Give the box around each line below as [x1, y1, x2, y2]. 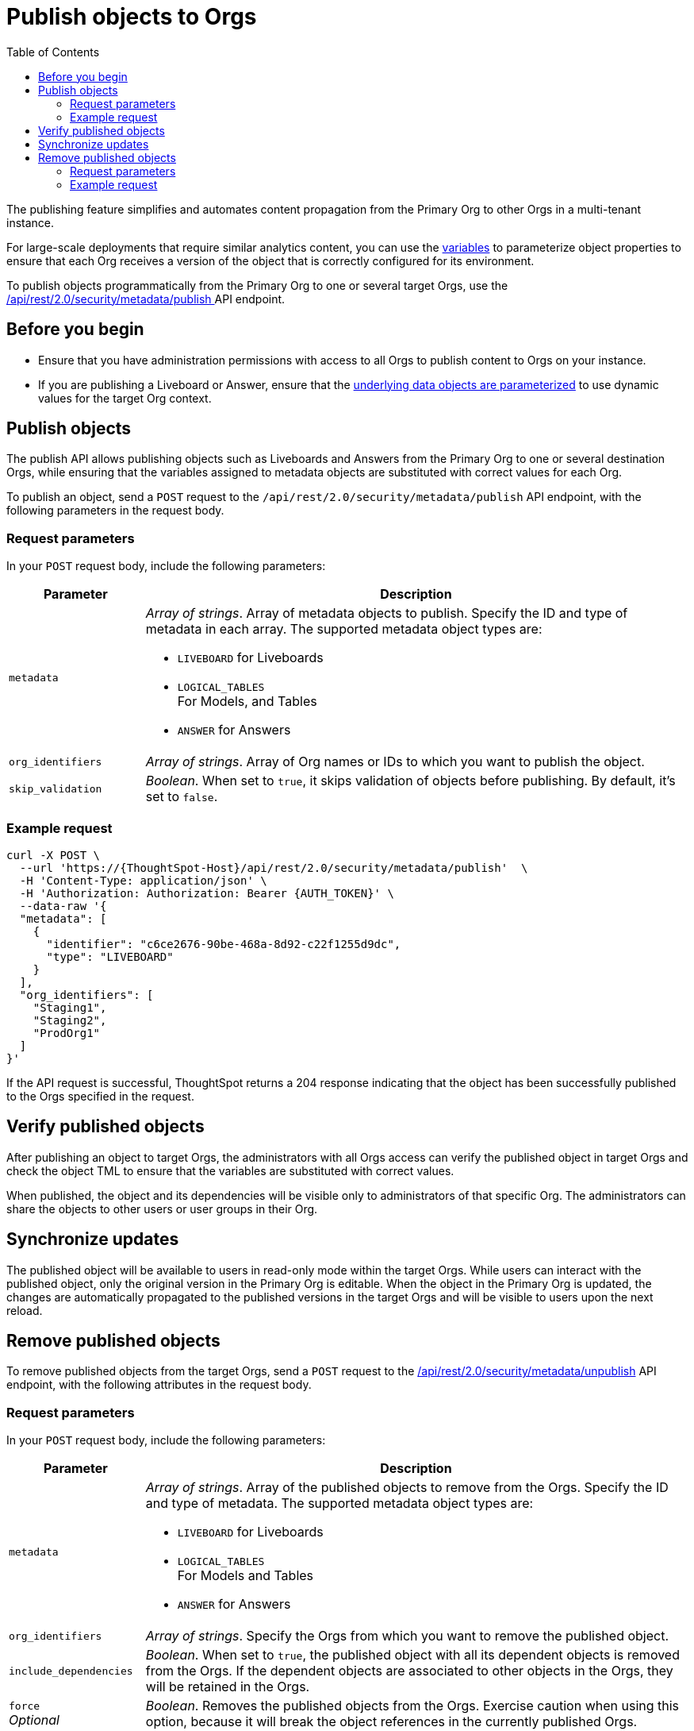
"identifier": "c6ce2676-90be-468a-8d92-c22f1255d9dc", [46, 937, 401, 950]
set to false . [145, 788, 218, 805]
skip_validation [9, 782, 102, 795]
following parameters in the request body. [6, 503, 224, 518]
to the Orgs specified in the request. [6, 1089, 194, 1103]
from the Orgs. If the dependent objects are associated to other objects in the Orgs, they [145, 1663, 673, 1679]
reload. [6, 1303, 43, 1317]
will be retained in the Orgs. [145, 1679, 310, 1695]
